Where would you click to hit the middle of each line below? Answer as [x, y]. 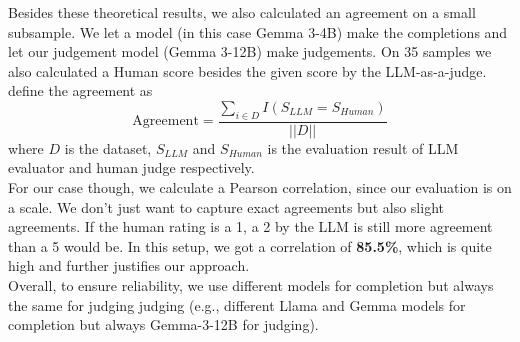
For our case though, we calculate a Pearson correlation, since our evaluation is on [260, 186]
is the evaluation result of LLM [363, 147]
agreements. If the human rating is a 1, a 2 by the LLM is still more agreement [250, 226]
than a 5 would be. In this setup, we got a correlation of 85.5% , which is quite [250, 245]
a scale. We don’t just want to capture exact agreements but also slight [226, 206]
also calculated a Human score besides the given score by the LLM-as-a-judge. [247, 70]
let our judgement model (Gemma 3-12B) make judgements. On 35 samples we [250, 51]
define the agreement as [80, 90]
